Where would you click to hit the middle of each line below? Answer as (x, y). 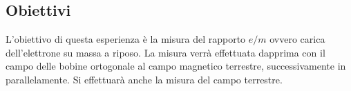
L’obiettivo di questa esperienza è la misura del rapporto (126, 39)
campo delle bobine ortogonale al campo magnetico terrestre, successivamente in (176, 66)
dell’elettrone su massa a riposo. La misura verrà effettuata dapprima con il (165, 52)
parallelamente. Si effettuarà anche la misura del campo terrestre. (144, 79)
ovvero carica (297, 39)
